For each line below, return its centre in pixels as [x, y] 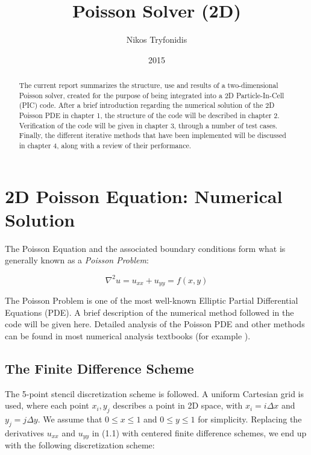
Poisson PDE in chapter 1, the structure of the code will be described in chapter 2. [149, 115]
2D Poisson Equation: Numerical [144, 196]
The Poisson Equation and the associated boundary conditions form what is [145, 248]
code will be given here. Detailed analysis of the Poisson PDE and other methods [155, 324]
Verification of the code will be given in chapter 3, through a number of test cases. [148, 125]
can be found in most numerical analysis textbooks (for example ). [128, 335]
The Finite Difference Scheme [99, 368]
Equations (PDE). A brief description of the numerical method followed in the [149, 312]
